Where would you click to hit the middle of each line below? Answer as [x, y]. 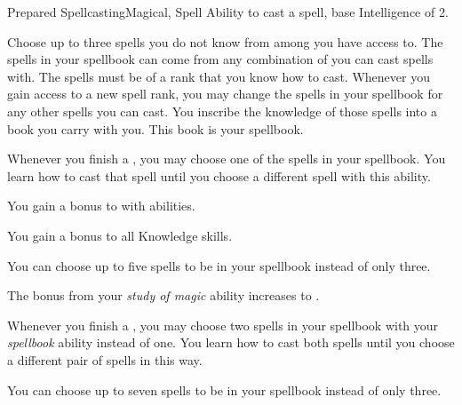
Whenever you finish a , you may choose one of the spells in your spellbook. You [227, 159]
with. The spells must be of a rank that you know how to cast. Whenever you [219, 76]
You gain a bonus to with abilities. [101, 206]
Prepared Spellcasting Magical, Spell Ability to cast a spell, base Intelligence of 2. [228, 12]
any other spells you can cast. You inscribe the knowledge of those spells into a [222, 111]
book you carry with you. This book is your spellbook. [155, 128]
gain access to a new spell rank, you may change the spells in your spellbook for [225, 94]
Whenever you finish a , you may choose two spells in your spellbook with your [223, 325]
